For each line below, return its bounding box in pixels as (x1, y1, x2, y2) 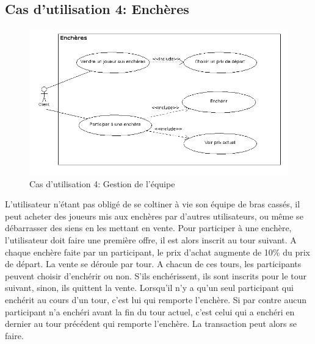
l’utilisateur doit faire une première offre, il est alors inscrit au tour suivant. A (5, 234, 297, 246)
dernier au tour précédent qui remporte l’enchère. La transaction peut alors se (5, 317, 297, 330)
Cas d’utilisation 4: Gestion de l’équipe (29, 177, 175, 190)
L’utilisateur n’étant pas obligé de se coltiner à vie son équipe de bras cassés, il (5, 198, 300, 210)
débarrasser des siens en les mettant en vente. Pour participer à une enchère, (5, 221, 292, 234)
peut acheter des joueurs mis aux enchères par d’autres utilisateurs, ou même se (5, 209, 303, 222)
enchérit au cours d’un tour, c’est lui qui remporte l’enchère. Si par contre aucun (5, 293, 306, 306)
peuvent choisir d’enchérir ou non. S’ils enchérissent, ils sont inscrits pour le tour (5, 269, 307, 282)
